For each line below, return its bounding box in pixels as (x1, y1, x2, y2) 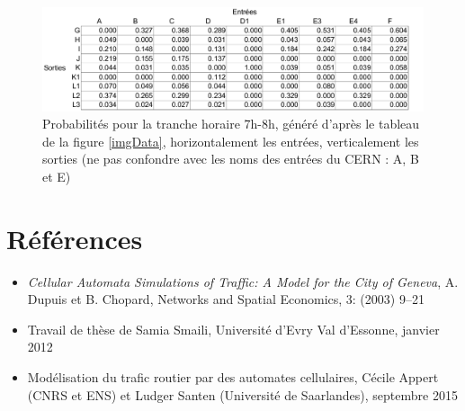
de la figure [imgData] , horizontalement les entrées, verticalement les (42, 131, 419, 150)
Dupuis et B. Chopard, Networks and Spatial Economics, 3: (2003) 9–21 (27, 290, 425, 308)
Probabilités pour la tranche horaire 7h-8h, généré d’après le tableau (42, 114, 420, 133)
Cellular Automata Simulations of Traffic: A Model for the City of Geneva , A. (27, 272, 459, 290)
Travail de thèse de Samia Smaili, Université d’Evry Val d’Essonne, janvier (27, 319, 440, 338)
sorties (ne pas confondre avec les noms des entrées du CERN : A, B (42, 149, 419, 168)
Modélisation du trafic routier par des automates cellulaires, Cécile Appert (27, 367, 439, 386)
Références (6, 219, 143, 256)
